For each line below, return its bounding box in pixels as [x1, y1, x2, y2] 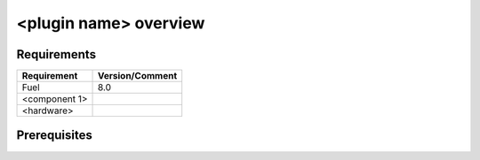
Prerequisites [16, 128, 92, 143]
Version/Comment [98, 70, 178, 82]
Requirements [16, 47, 97, 62]
